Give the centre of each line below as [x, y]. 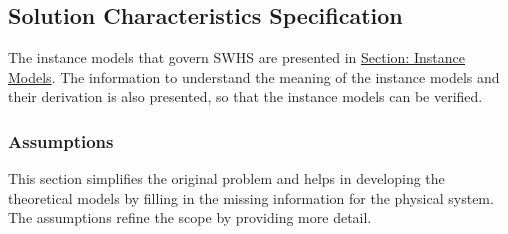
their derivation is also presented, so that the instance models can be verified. [245, 96]
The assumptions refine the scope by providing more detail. [190, 217]
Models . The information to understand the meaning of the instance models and [254, 76]
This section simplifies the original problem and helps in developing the [226, 178]
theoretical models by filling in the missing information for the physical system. [251, 197]
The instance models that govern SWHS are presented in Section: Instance [236, 57]
